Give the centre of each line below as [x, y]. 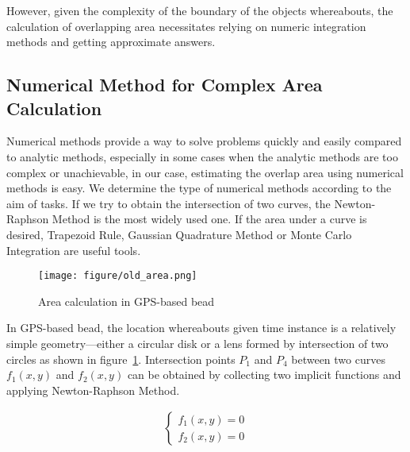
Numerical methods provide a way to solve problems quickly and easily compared [204, 141]
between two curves [338, 359]
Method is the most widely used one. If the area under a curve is [209, 219]
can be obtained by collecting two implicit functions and [264, 375]
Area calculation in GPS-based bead [126, 301]
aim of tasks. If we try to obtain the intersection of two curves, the [169, 203]
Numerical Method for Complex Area [165, 85]
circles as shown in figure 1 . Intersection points [121, 359]
